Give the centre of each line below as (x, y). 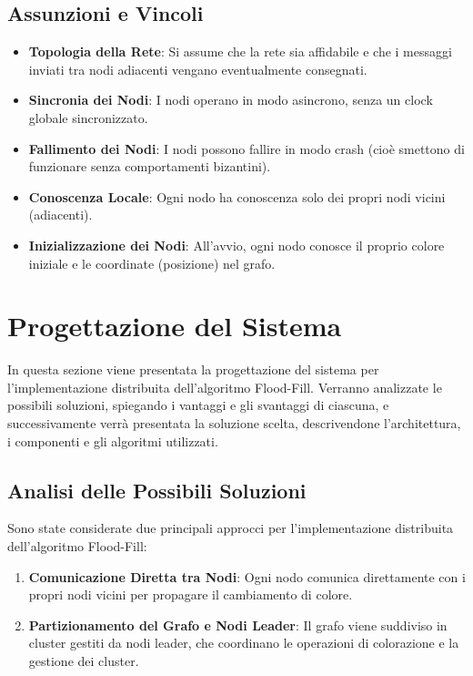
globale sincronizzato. (88, 117)
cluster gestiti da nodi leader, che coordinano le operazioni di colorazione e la (244, 643)
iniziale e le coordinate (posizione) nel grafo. (152, 263)
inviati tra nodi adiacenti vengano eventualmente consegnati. (198, 69)
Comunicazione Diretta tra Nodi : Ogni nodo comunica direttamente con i (247, 576)
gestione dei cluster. (84, 661)
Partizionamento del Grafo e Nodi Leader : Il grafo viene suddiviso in (238, 625)
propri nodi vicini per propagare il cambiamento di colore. (191, 594)
